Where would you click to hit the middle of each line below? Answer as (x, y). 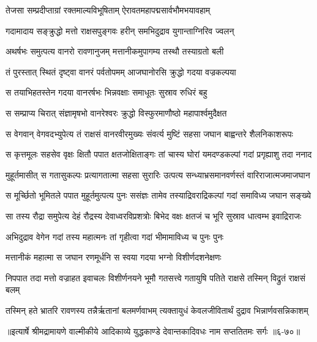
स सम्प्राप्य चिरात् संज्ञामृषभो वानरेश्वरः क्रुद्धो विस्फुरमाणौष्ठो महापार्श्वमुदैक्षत (116, 112)
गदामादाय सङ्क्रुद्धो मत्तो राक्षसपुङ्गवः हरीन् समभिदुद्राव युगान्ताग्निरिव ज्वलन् (120, 30)
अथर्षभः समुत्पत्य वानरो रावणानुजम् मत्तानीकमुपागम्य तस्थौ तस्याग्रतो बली (115, 51)
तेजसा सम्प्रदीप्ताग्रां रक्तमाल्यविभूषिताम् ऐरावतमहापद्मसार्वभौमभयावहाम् (108, 10)
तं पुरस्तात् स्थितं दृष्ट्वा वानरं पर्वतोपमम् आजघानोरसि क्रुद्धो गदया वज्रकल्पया (121, 71)
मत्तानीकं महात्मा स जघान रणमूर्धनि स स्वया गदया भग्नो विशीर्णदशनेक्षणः (114, 257)
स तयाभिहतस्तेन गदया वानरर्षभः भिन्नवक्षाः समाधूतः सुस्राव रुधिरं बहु (106, 92)
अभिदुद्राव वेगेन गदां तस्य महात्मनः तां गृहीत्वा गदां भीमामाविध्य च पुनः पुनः (115, 236)
